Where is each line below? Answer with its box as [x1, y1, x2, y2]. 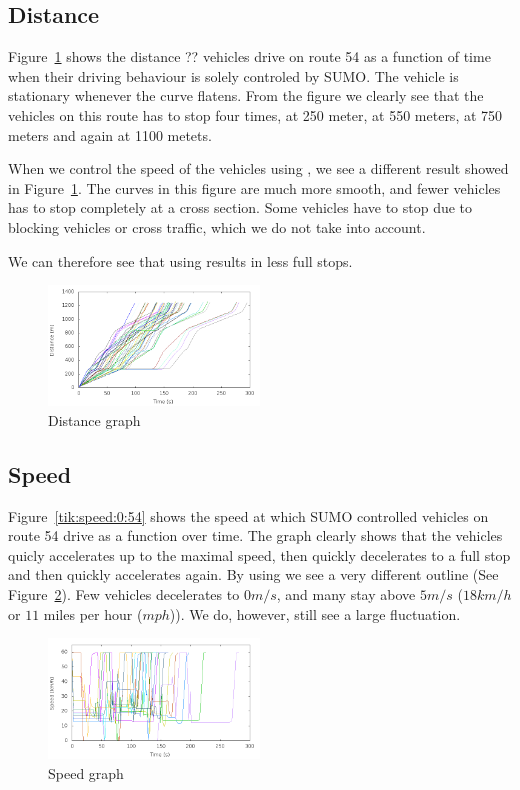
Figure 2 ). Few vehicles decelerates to [8, 584, 240, 605]
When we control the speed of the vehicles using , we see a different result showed [8, 158, 509, 179]
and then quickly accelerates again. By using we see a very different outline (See [8, 564, 499, 585]
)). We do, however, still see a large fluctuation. [169, 603, 461, 624]
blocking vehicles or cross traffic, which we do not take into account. [8, 216, 426, 237]
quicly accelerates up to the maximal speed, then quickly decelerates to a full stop [8, 544, 511, 565]
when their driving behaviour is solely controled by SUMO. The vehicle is [8, 65, 459, 86]
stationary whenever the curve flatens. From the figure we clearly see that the [8, 85, 484, 106]
